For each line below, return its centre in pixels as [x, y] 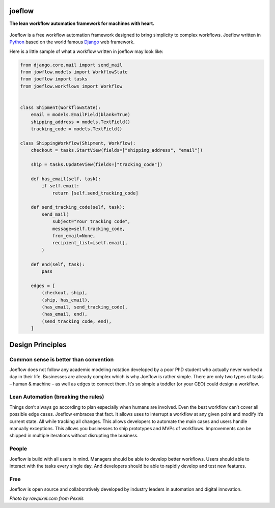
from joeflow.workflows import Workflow [71, 86]
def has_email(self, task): [66, 179]
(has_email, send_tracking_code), [85, 307]
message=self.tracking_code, [89, 229]
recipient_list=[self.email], [90, 243]
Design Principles [38, 344]
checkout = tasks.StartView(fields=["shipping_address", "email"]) [117, 150]
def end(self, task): [58, 264]
